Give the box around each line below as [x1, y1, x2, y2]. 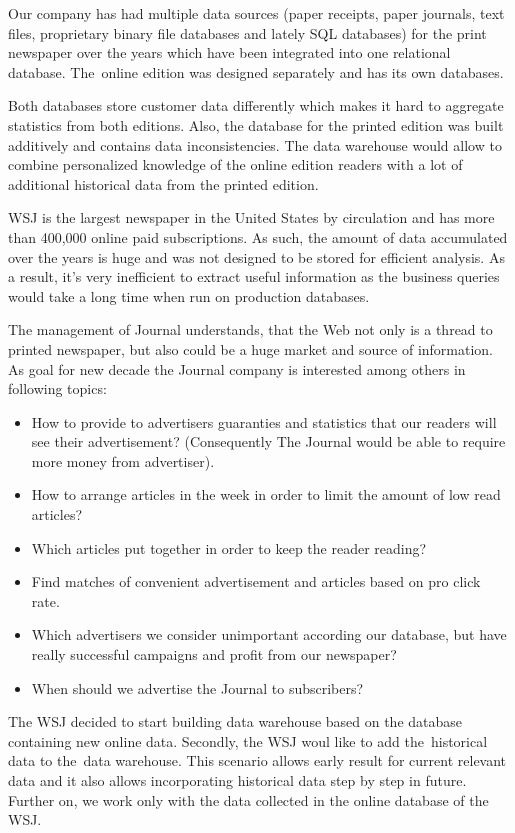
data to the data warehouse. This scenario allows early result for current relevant [8, 750, 507, 771]
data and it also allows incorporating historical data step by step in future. [8, 770, 467, 790]
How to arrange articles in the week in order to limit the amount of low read [31, 484, 501, 505]
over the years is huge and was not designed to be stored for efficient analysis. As [8, 246, 505, 267]
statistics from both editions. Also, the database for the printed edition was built [8, 114, 504, 135]
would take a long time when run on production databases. [8, 285, 370, 306]
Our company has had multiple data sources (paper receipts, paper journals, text [8, 3, 505, 23]
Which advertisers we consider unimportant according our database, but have [31, 624, 507, 645]
